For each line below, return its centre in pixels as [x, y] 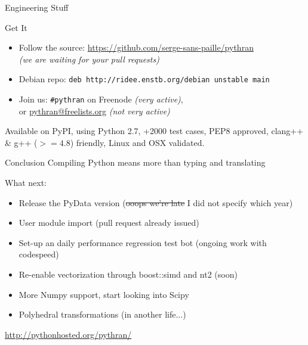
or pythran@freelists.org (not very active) [94, 111]
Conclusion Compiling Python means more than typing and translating [135, 162]
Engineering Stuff [37, 7]
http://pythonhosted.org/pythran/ [68, 334]
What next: [26, 183]
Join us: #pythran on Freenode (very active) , [101, 99]
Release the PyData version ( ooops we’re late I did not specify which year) [156, 202]
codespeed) [39, 254]
